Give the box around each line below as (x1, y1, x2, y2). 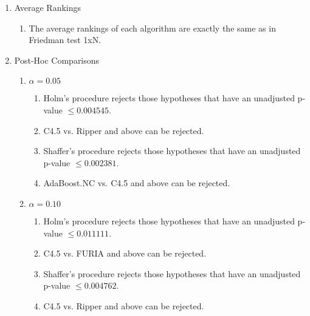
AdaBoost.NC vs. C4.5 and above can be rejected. (43, 176, 230, 189)
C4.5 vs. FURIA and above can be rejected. (43, 247, 207, 260)
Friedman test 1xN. (29, 33, 102, 46)
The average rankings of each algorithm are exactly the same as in (29, 21, 276, 34)
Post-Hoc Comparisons (14, 53, 100, 66)
